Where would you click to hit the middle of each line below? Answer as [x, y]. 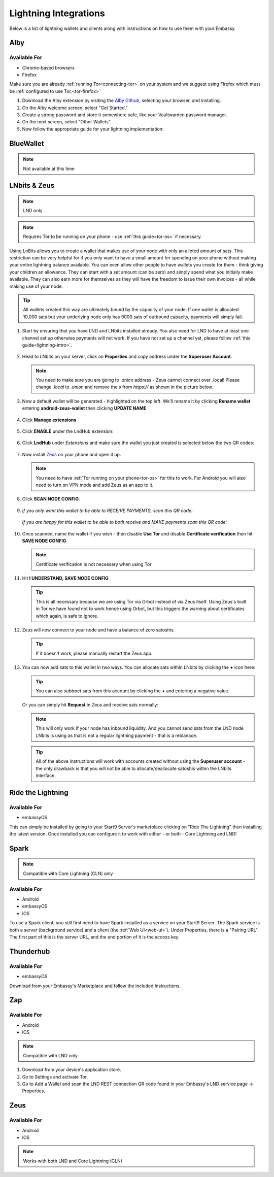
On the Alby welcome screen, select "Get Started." [75, 108]
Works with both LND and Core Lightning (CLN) [73, 1161]
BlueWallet [27, 143]
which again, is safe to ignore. [67, 616]
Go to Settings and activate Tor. [55, 1077]
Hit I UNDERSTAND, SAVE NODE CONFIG [65, 578]
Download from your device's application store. [72, 1070]
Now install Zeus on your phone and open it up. [72, 454]
